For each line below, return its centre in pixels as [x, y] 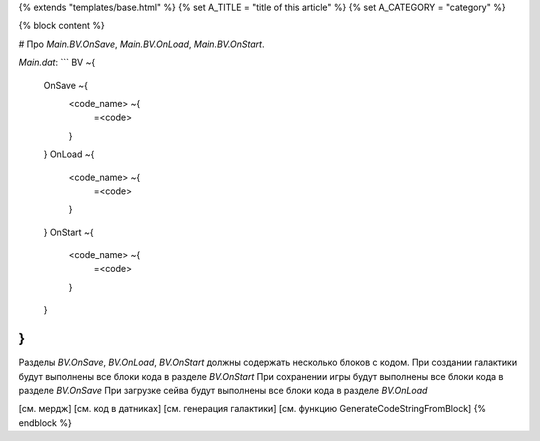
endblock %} [45, 422]
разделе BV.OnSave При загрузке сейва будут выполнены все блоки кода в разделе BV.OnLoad [223, 390]
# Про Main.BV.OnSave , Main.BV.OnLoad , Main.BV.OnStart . [141, 44]
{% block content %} [61, 26]
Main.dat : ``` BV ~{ [57, 62]
